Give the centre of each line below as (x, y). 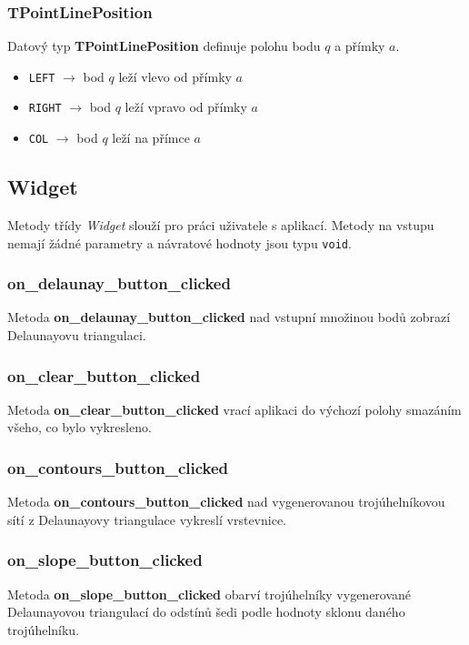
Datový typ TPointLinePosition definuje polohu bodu (164, 46)
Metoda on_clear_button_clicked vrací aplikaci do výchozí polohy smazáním (234, 409)
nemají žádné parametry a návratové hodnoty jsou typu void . (180, 242)
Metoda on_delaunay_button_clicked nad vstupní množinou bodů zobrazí (229, 317)
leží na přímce (151, 138)
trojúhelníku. (44, 629)
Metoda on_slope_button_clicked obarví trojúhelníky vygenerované (210, 594)
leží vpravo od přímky (186, 107)
